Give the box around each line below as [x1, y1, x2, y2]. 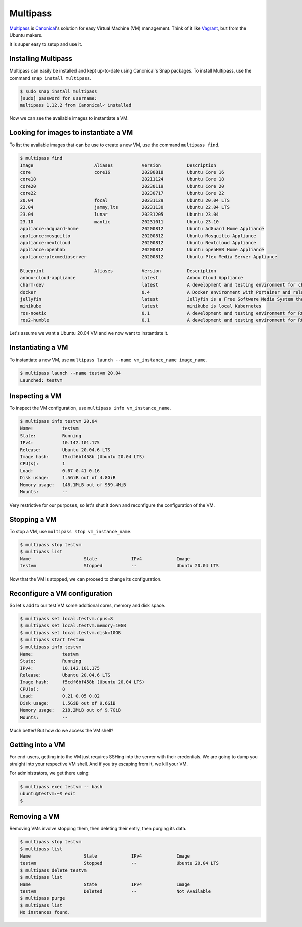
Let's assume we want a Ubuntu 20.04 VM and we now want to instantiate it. [9, 330, 169, 336]
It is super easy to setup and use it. [9, 41, 83, 47]
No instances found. [20, 909, 70, 915]
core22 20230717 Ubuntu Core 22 [20, 190, 224, 196]
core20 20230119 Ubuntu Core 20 [20, 183, 224, 189]
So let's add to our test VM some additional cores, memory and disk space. [9, 602, 166, 608]
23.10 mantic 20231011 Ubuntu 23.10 [20, 219, 219, 224]
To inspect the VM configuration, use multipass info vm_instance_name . [9, 405, 171, 411]
